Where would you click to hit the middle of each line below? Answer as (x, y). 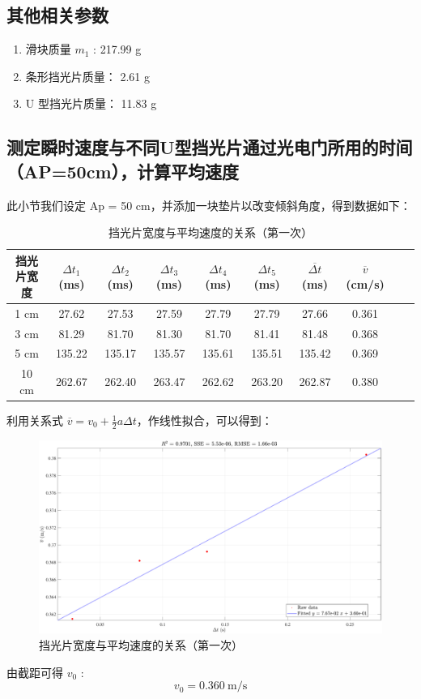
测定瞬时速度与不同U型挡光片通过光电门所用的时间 (210, 147)
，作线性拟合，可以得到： (204, 420)
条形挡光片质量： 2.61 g (88, 76)
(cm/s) (365, 284)
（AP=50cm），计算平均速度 (123, 171)
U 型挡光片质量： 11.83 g (91, 103)
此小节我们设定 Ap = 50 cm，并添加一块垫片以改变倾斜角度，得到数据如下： (209, 205)
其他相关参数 (57, 15)
